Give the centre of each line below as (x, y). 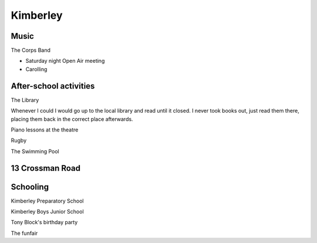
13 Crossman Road (46, 168)
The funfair (24, 233)
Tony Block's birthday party (44, 222)
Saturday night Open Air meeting (65, 61)
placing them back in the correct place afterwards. (72, 119)
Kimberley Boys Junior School (48, 212)
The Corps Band (31, 50)
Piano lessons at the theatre (45, 130)
